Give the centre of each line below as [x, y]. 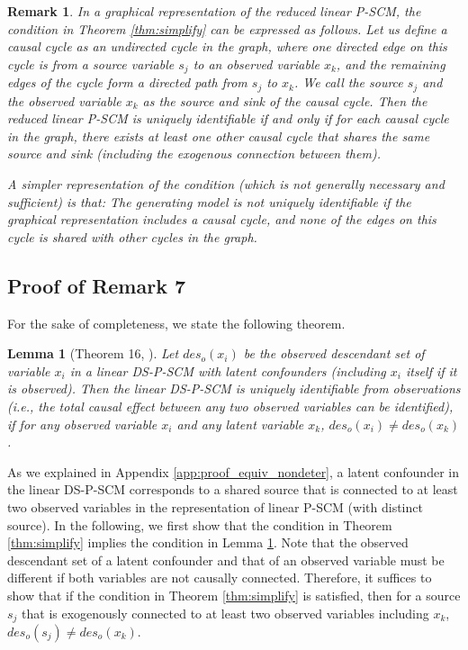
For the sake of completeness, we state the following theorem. [176, 323]
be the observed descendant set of [334, 353]
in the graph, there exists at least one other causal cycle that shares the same [219, 135]
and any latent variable [240, 424]
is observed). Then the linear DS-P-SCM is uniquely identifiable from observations [234, 388]
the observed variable [64, 100]
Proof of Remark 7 [97, 285]
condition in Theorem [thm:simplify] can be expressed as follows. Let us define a [227, 28]
